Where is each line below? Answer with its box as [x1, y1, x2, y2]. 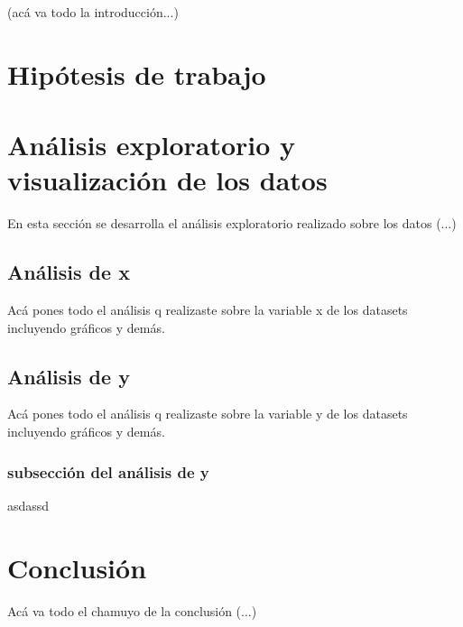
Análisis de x [7, 258, 130, 286]
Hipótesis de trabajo [7, 55, 266, 92]
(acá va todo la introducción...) [7, 3, 179, 21]
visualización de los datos [7, 161, 328, 198]
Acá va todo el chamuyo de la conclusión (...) [7, 601, 257, 620]
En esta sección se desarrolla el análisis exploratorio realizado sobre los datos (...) [7, 214, 457, 233]
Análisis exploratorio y [7, 126, 296, 163]
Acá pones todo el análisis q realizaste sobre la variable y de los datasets [7, 404, 408, 423]
